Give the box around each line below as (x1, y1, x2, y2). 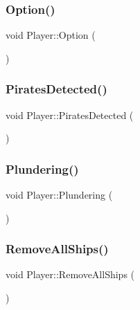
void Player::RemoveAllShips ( (6, 267, 135, 282)
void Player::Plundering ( (6, 188, 113, 202)
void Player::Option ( (6, 28, 96, 42)
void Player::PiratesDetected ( (6, 107, 134, 122)
